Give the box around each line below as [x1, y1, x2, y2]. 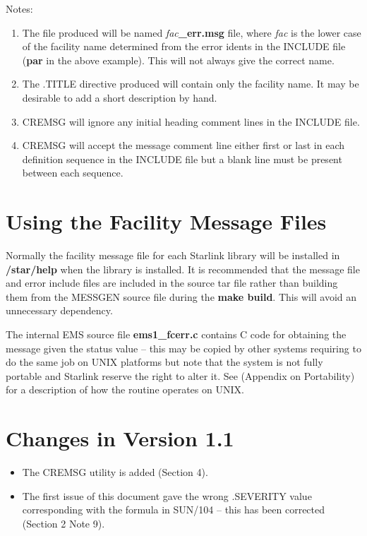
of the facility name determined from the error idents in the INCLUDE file [22, 39, 346, 54]
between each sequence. [22, 165, 124, 180]
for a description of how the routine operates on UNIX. [6, 382, 244, 397]
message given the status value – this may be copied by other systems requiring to [6, 340, 361, 355]
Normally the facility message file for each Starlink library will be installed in [6, 248, 340, 263]
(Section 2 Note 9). [22, 516, 105, 530]
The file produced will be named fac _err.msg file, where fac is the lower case [22, 25, 361, 40]
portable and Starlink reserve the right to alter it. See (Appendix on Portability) [6, 368, 355, 383]
